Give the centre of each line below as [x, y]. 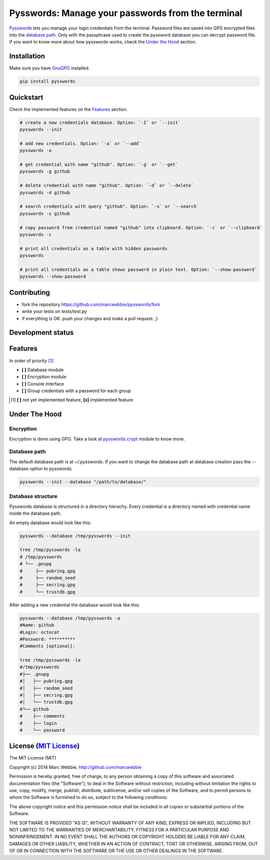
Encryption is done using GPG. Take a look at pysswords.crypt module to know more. [97, 439]
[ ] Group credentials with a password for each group [76, 391]
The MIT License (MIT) [33, 758]
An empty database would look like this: [50, 522]
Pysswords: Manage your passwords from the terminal [126, 13]
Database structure [33, 496]
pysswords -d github [45, 192]
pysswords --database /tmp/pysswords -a [70, 618]
